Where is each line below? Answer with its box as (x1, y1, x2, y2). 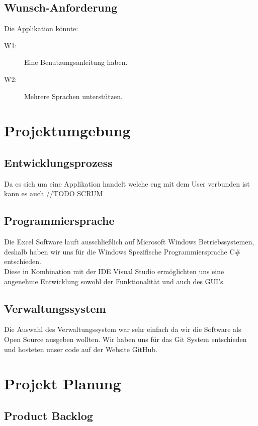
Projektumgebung (4, 120, 131, 141)
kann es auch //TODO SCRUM (4, 188, 103, 199)
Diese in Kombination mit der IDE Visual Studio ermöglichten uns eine (4, 266, 224, 276)
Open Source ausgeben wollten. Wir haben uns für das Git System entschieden (4, 333, 247, 344)
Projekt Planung (4, 373, 121, 394)
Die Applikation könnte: (4, 23, 78, 34)
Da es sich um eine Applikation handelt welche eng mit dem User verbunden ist (4, 178, 250, 189)
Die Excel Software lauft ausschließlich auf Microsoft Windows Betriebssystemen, (4, 236, 254, 247)
